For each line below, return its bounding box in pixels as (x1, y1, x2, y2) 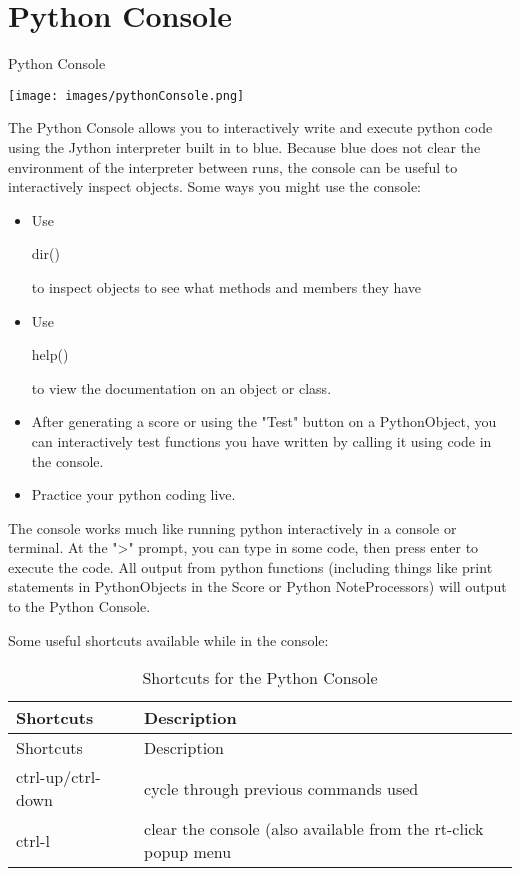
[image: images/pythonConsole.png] (8, 88, 245, 103)
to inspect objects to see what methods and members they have (31, 276, 422, 297)
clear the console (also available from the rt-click (144, 817, 484, 841)
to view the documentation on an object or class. (31, 377, 332, 398)
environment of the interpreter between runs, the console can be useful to (8, 156, 458, 177)
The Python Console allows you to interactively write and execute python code (8, 117, 493, 138)
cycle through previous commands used (144, 776, 419, 800)
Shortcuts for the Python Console (142, 666, 378, 690)
